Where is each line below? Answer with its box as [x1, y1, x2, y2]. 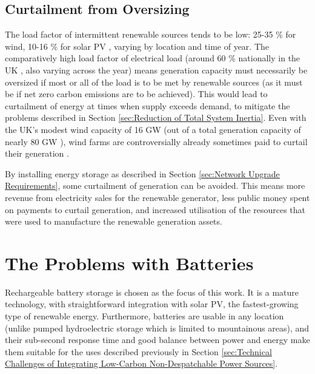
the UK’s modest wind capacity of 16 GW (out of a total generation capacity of [5, 123, 301, 135]
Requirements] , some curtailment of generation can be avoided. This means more [5, 179, 305, 192]
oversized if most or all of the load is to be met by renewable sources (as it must [5, 75, 303, 88]
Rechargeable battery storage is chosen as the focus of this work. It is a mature [5, 285, 299, 298]
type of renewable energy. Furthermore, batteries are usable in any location [5, 310, 284, 322]
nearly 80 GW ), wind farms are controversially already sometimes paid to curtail [5, 135, 308, 148]
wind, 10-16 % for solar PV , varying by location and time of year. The [5, 39, 269, 52]
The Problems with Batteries [5, 250, 254, 275]
